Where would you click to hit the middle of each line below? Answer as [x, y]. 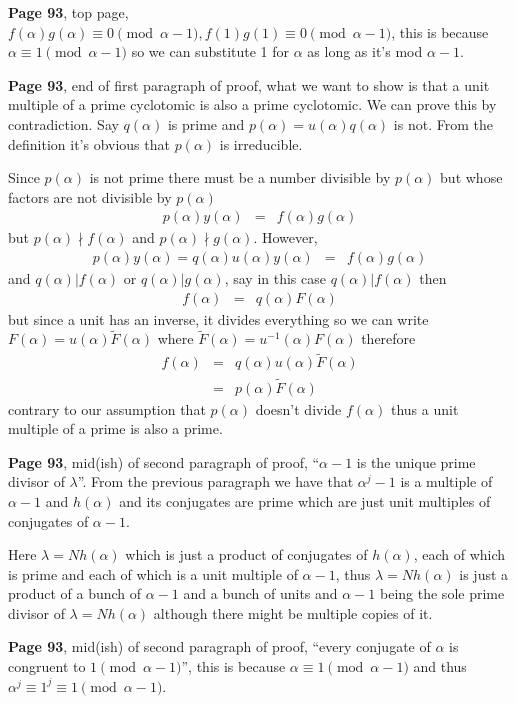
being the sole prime [442, 593]
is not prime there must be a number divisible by [240, 177]
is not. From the [443, 123]
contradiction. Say [63, 123]
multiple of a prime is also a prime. [115, 428]
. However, [285, 237]
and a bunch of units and [260, 593]
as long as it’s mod [365, 51]
